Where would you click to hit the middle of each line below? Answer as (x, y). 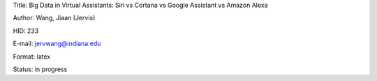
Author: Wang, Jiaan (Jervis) (54, 18)
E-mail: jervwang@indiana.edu (57, 44)
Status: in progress (40, 69)
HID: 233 (26, 31)
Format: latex (32, 57)
